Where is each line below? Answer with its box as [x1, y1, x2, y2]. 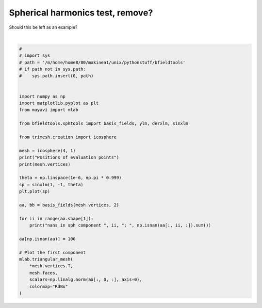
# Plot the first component [19, 250, 86, 255]
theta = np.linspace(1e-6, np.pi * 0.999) [19, 175, 122, 180]
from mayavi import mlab [19, 107, 79, 113]
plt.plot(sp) [19, 189, 50, 194]
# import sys [19, 53, 50, 58]
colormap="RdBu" [29, 284, 68, 289]
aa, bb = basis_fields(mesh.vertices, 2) [19, 202, 119, 208]
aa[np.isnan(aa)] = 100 [19, 236, 76, 242]
